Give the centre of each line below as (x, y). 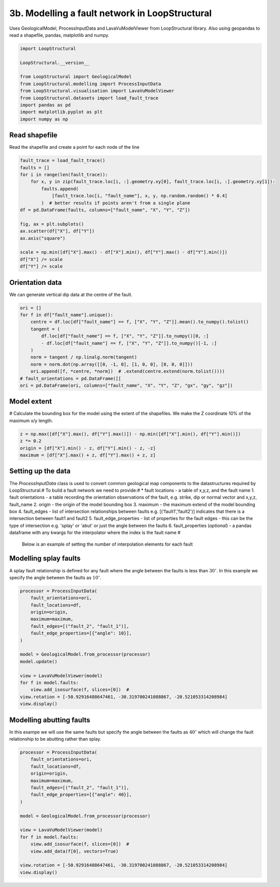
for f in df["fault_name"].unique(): (67, 315)
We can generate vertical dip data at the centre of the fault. (71, 294)
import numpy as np (44, 119)
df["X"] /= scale (41, 259)
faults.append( (60, 189)
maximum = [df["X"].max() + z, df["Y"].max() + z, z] (88, 455)
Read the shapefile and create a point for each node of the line (74, 147)
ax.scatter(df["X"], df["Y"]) (57, 231)
